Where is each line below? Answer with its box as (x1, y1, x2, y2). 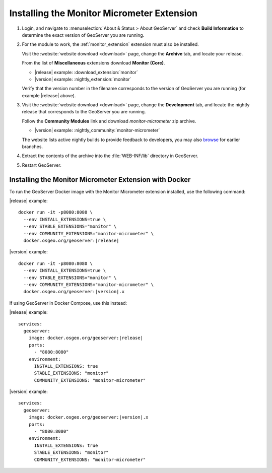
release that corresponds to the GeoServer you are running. (22, 109, 146, 115)
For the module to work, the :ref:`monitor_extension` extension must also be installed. (22, 41, 199, 47)
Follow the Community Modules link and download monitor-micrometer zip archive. (22, 118, 196, 124)
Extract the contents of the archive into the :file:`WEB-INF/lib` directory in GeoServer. (22, 153, 198, 159)
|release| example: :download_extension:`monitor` (34, 69, 139, 75)
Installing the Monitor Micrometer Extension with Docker (9, 175, 191, 184)
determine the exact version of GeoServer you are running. (22, 32, 145, 38)
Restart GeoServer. (22, 162, 61, 168)
